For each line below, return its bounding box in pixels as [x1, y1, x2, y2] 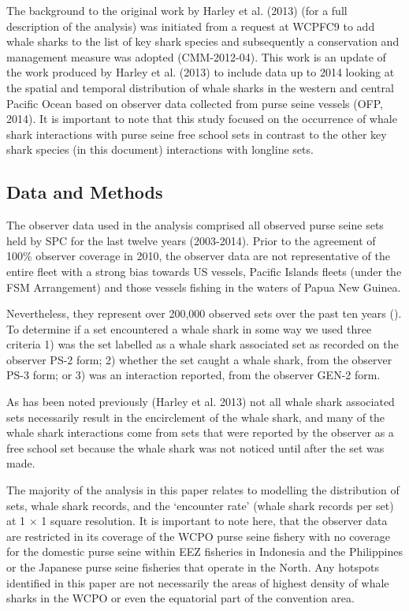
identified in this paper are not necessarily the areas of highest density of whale [6, 574, 389, 591]
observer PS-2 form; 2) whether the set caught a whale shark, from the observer [6, 351, 392, 367]
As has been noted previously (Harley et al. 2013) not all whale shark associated [6, 393, 395, 410]
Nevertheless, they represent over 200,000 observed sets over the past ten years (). [6, 305, 402, 322]
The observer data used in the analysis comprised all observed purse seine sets [6, 217, 384, 233]
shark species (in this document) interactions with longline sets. [6, 141, 314, 158]
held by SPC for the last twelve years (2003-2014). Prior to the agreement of [6, 232, 376, 248]
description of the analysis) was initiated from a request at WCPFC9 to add [6, 17, 375, 34]
